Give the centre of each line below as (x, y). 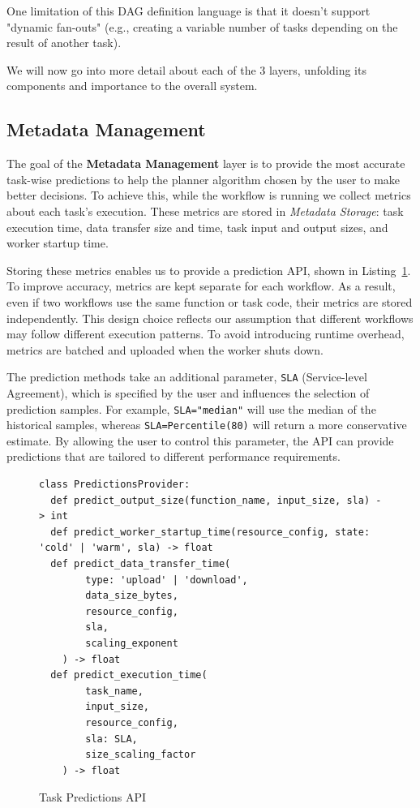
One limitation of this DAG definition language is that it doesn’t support (189, 11)
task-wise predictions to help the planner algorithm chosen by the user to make (204, 179)
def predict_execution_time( (129, 675)
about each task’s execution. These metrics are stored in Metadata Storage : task (205, 211)
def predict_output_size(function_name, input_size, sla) (210, 500)
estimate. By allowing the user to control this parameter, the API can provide (200, 440)
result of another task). (64, 43)
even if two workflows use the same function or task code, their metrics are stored (210, 301)
